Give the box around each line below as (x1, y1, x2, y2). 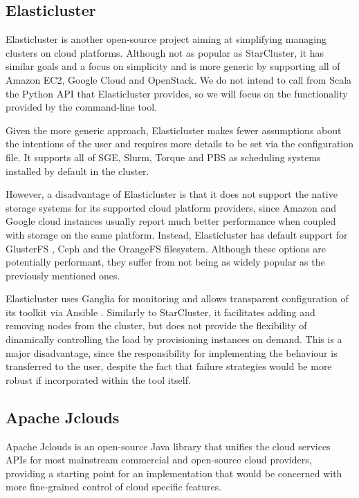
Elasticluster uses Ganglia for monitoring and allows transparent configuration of (6, 291, 349, 306)
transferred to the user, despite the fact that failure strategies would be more (6, 359, 332, 373)
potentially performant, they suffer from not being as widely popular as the (6, 255, 325, 269)
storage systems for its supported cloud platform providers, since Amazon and (6, 200, 337, 214)
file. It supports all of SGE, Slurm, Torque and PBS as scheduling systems (6, 149, 321, 164)
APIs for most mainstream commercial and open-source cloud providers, (6, 452, 312, 467)
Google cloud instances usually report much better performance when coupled (6, 214, 336, 228)
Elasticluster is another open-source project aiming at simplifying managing (6, 32, 326, 46)
